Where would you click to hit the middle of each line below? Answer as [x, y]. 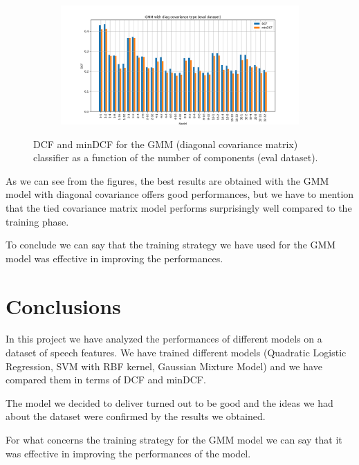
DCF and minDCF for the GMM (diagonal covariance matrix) [166, 144]
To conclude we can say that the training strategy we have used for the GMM [171, 245]
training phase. [37, 221]
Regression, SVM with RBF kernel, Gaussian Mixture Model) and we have [164, 366]
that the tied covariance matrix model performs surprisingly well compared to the [179, 207]
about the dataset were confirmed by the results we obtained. [136, 416]
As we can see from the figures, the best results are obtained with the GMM [167, 180]
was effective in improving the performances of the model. [128, 453]
